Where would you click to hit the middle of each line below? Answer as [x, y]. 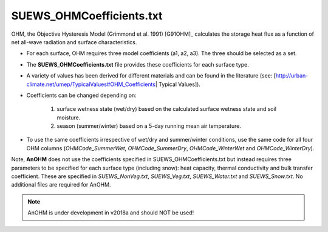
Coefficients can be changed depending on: [81, 95]
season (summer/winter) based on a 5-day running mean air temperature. [149, 126]
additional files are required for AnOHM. [61, 185]
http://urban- [292, 76]
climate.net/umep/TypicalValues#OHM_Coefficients [91, 84]
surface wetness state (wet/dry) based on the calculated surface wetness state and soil [166, 109]
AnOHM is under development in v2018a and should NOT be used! [111, 213]
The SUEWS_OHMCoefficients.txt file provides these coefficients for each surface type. [138, 64]
